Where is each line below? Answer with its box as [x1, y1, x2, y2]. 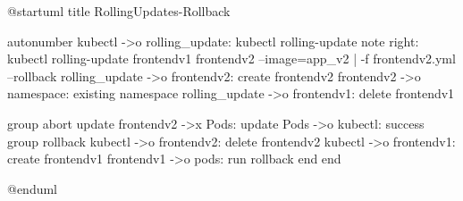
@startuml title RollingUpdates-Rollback [7, 2, 231, 20]
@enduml [7, 179, 58, 197]
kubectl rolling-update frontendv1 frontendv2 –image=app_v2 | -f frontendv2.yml [7, 49, 456, 68]
